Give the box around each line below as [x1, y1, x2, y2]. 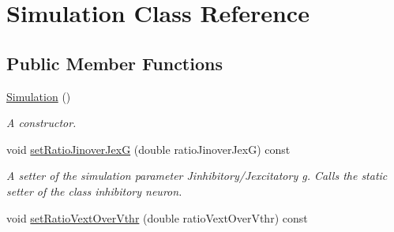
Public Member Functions [6, 51, 223, 75]
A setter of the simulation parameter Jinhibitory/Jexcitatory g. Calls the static [6, 167, 388, 184]
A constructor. [6, 114, 77, 131]
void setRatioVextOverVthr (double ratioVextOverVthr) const [6, 209, 308, 226]
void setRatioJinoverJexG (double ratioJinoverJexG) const [6, 140, 291, 157]
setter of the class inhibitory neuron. [6, 182, 182, 199]
